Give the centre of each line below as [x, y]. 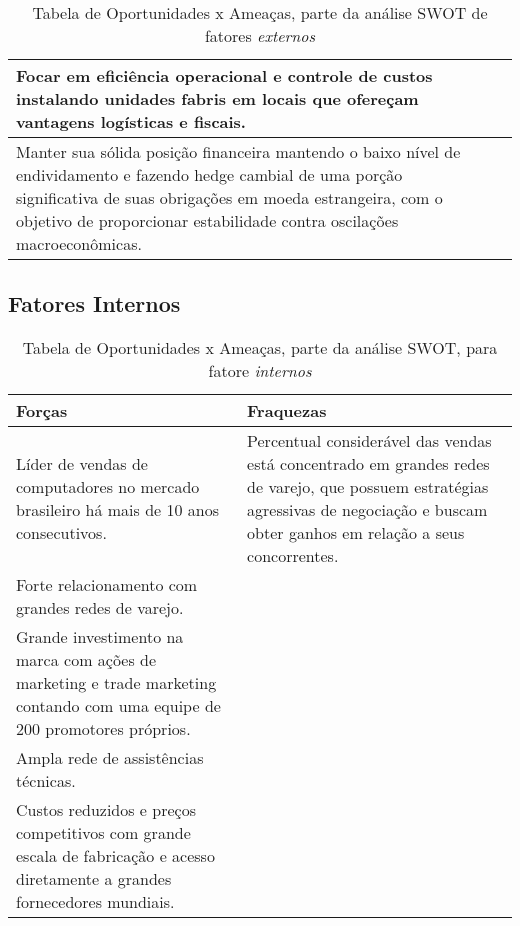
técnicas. [46, 781]
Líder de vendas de [82, 464]
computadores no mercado [108, 487]
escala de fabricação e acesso [115, 856]
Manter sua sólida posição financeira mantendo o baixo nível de [238, 151]
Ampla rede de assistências [110, 758]
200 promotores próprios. [103, 729]
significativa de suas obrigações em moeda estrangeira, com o [229, 197]
